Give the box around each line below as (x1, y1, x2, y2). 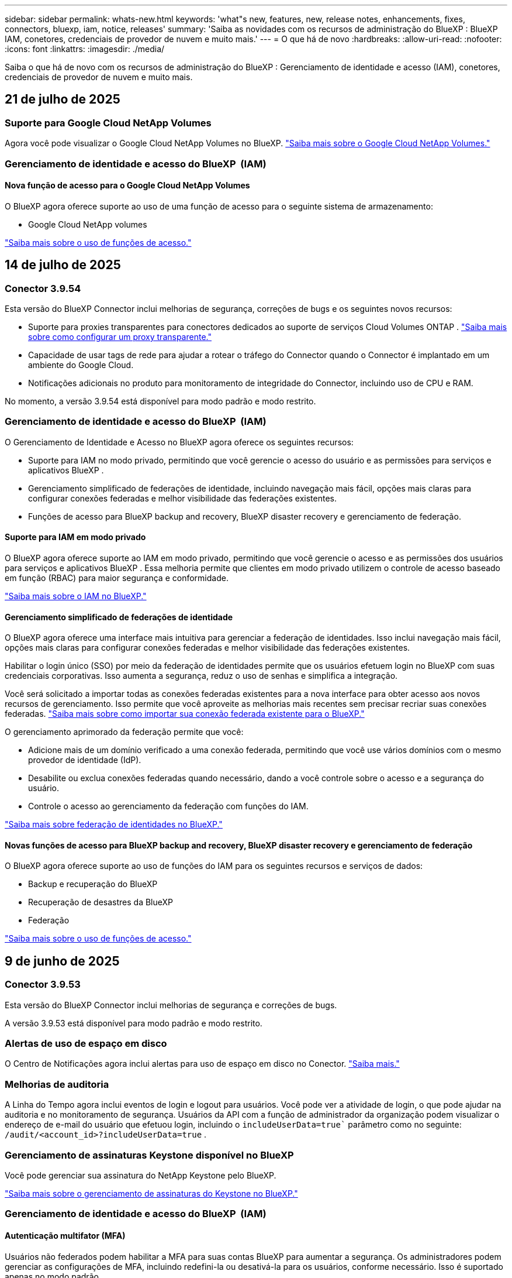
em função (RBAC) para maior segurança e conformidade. (5, 573, 229, 583)
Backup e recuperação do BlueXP (28, 879, 158, 889)
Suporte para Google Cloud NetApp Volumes (5, 116, 212, 129)
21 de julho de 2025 (5, 92, 120, 107)
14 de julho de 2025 (5, 257, 121, 273)
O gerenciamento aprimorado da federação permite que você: (5, 727, 244, 737)
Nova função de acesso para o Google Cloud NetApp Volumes (5, 180, 250, 191)
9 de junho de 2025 (5, 953, 120, 968)
